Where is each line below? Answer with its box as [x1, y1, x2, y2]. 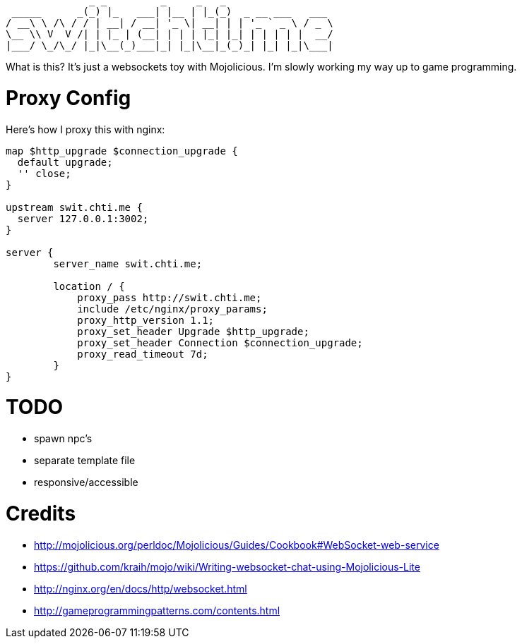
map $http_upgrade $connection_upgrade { [6, 145, 238, 157]
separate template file [34, 454, 136, 466]
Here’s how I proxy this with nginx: [6, 123, 165, 135]
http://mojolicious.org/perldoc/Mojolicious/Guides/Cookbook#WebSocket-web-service [34, 538, 439, 551]
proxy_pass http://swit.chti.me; [77, 291, 262, 303]
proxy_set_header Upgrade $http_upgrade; [77, 325, 309, 337]
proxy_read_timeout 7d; [77, 348, 208, 360]
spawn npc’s [34, 432, 93, 444]
